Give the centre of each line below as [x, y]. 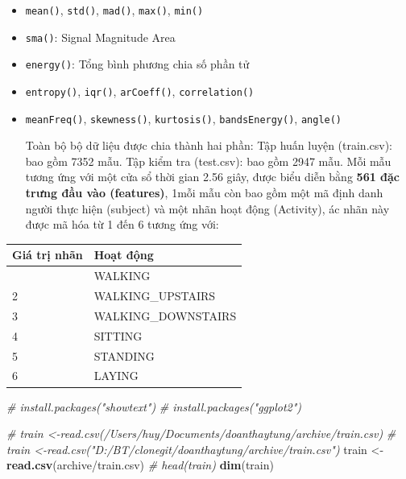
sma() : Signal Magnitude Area [100, 37]
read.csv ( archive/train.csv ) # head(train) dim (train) [140, 465]
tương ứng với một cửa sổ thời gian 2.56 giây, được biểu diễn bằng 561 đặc [213, 177]
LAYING [116, 376]
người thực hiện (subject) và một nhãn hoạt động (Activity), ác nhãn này [207, 208]
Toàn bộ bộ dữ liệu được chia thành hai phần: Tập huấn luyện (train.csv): [209, 145]
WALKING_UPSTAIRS [155, 296]
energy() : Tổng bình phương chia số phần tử [137, 64]
